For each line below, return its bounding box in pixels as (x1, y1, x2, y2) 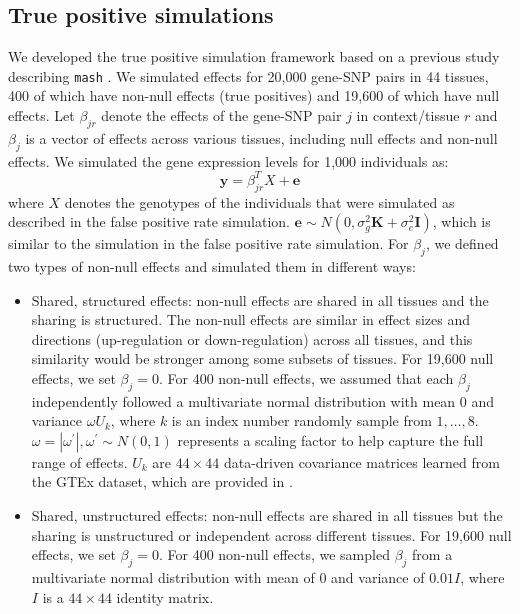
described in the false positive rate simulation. (8, 211, 290, 232)
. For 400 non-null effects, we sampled (158, 544, 390, 565)
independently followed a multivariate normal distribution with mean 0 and (31, 390, 495, 411)
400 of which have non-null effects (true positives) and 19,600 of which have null (8, 85, 500, 106)
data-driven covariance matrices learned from (223, 451, 500, 472)
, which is (432, 211, 491, 232)
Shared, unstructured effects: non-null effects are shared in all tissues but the (31, 505, 503, 526)
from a (412, 544, 453, 565)
